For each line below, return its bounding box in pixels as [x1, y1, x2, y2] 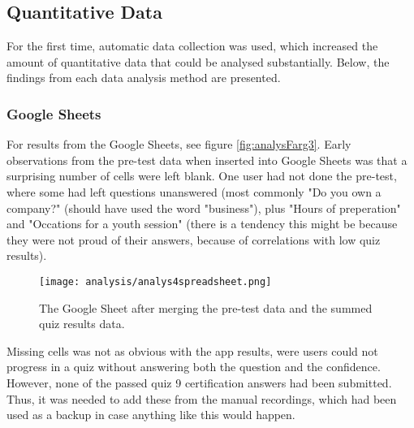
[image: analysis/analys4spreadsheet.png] [39, 275, 272, 287]
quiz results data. [39, 315, 125, 332]
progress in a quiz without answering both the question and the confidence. [6, 358, 381, 375]
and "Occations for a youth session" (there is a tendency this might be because [6, 215, 398, 232]
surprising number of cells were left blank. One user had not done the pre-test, [6, 167, 397, 184]
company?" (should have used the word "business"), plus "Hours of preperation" [6, 199, 401, 216]
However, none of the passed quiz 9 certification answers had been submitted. [6, 374, 392, 391]
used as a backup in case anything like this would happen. [6, 406, 295, 423]
